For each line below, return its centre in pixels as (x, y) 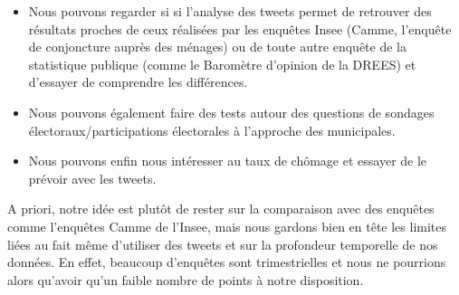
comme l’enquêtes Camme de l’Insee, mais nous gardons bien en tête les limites (227, 226)
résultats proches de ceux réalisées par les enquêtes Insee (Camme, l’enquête (240, 29)
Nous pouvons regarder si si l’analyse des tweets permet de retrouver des (230, 11)
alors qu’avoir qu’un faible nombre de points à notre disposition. (186, 279)
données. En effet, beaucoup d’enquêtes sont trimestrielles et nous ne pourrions (227, 262)
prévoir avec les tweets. (92, 178)
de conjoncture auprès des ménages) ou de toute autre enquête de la (217, 47)
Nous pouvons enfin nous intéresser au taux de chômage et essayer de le (228, 161)
